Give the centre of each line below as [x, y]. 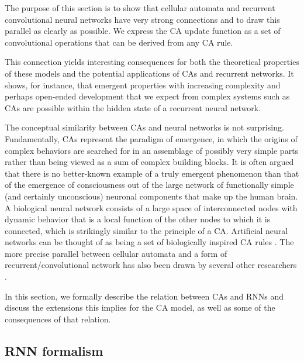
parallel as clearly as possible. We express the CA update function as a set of [143, 31]
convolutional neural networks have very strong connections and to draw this [142, 19]
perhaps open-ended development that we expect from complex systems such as [147, 96]
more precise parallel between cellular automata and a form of [116, 253]
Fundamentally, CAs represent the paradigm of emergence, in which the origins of [151, 138]
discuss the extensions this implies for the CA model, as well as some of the [140, 307]
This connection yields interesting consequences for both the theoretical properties [152, 62]
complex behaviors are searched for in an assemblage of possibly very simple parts [152, 150]
